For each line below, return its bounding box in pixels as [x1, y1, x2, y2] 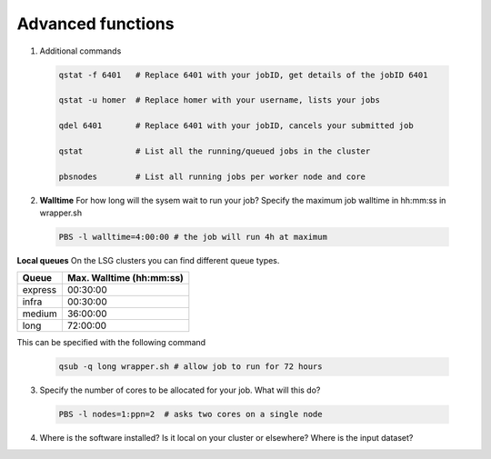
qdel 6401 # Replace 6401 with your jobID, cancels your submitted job [58, 121, 414, 131]
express [22, 284, 57, 296]
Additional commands [39, 45, 122, 56]
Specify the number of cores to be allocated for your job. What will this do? [39, 384, 321, 395]
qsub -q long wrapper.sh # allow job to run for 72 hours [58, 362, 323, 372]
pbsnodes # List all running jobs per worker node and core [58, 171, 366, 182]
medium [22, 307, 58, 320]
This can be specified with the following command [16, 337, 206, 348]
